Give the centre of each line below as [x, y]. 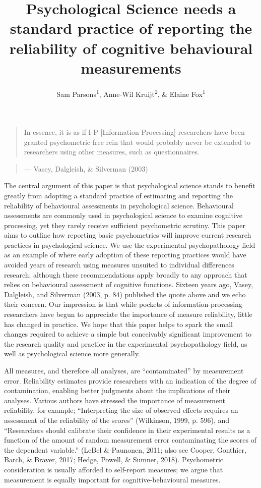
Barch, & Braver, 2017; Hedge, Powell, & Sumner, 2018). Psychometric [114, 459]
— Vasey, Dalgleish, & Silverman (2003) [86, 168]
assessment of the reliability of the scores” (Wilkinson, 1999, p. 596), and [117, 420]
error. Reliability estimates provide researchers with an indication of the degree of [130, 380]
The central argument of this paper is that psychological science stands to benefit [130, 185]
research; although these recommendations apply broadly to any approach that [126, 274]
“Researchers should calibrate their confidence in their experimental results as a [127, 430]
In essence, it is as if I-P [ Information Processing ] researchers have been [134, 131]
